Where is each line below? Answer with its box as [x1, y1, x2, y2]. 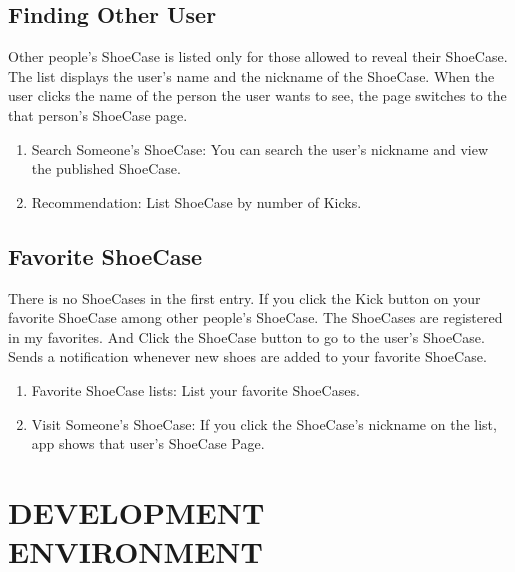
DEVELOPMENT [8, 491, 265, 532]
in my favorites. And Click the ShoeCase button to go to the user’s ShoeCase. [8, 326, 485, 347]
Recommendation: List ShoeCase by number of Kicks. [31, 191, 362, 212]
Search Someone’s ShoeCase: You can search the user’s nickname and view [31, 138, 489, 159]
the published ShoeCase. [31, 158, 181, 179]
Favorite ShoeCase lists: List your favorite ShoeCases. [31, 379, 360, 400]
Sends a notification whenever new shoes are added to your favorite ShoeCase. [8, 346, 487, 367]
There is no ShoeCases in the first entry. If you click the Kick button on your [8, 287, 481, 308]
